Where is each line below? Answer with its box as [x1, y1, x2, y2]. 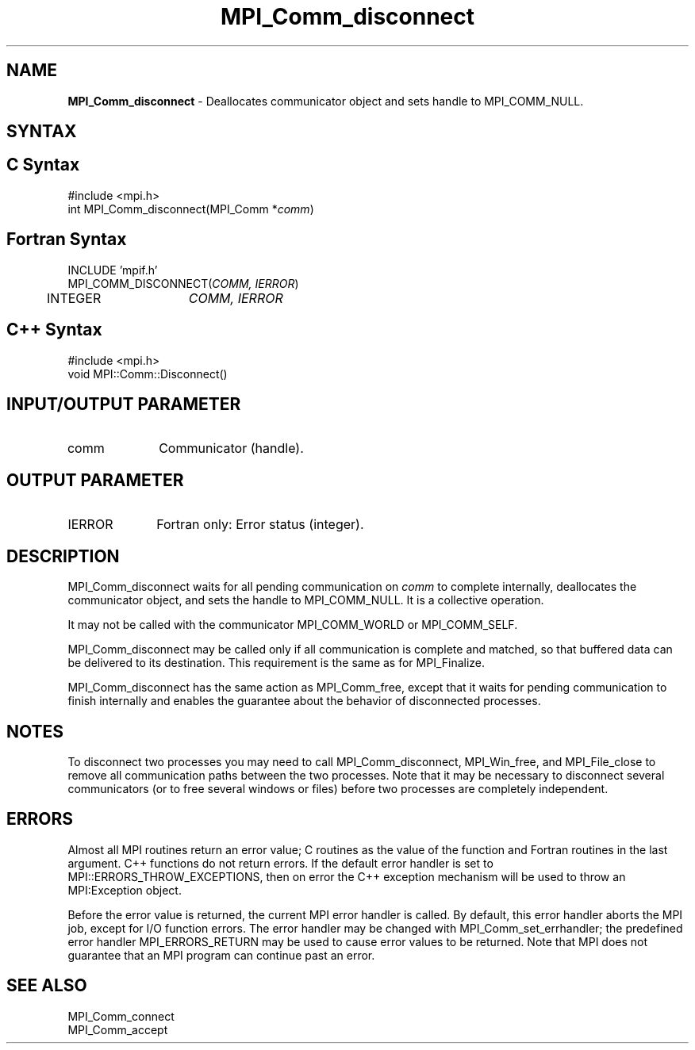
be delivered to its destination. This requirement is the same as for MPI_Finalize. [67, 656, 486, 670]
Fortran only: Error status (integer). [156, 516, 364, 533]
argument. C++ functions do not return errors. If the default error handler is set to [67, 856, 493, 870]
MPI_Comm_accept [67, 1022, 168, 1037]
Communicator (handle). [159, 440, 304, 457]
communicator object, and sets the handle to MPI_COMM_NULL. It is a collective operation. [67, 593, 544, 607]
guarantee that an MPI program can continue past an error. [67, 948, 375, 962]
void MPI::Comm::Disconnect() [67, 366, 228, 381]
